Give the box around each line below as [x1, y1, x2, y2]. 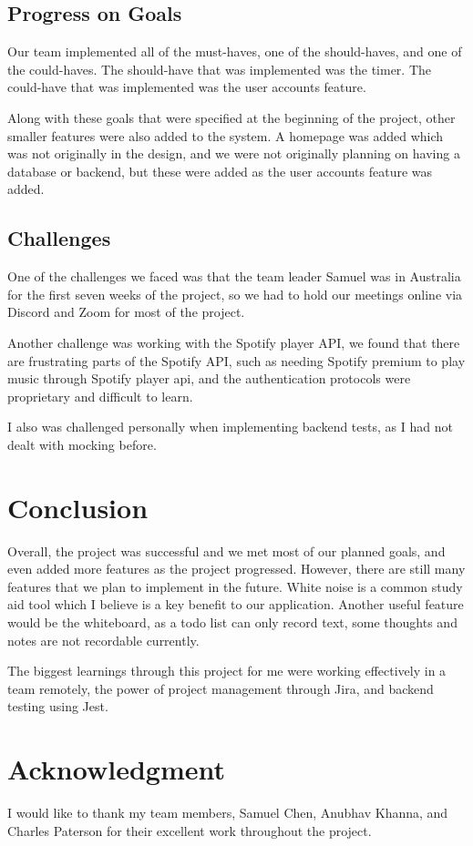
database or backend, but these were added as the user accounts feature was [7, 161, 433, 180]
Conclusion [7, 488, 149, 525]
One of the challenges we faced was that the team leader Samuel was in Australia [7, 267, 461, 286]
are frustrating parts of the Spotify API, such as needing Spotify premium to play [7, 351, 466, 370]
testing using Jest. [7, 697, 108, 716]
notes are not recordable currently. [7, 630, 200, 649]
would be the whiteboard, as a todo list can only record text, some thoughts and [7, 613, 458, 631]
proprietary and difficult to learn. [7, 386, 193, 405]
